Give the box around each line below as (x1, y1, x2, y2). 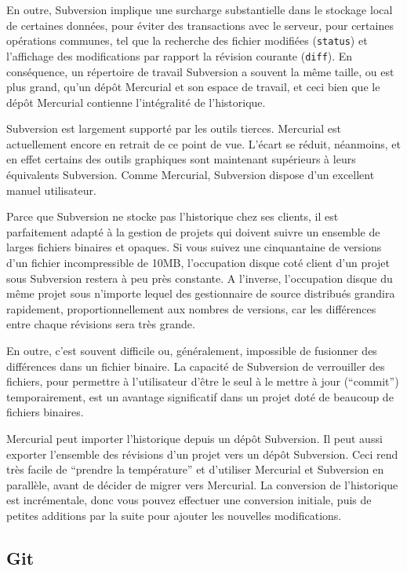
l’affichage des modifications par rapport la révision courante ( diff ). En (6, 47, 353, 64)
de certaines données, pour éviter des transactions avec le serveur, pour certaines (6, 16, 394, 33)
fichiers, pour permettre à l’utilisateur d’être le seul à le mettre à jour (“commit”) (6, 373, 399, 390)
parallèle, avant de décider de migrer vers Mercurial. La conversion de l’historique (6, 476, 398, 492)
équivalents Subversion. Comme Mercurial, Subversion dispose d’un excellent (6, 167, 375, 183)
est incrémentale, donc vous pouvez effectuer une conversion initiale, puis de (6, 492, 372, 508)
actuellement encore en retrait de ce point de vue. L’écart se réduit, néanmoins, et (6, 135, 401, 152)
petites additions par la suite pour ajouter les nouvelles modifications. (6, 507, 342, 523)
